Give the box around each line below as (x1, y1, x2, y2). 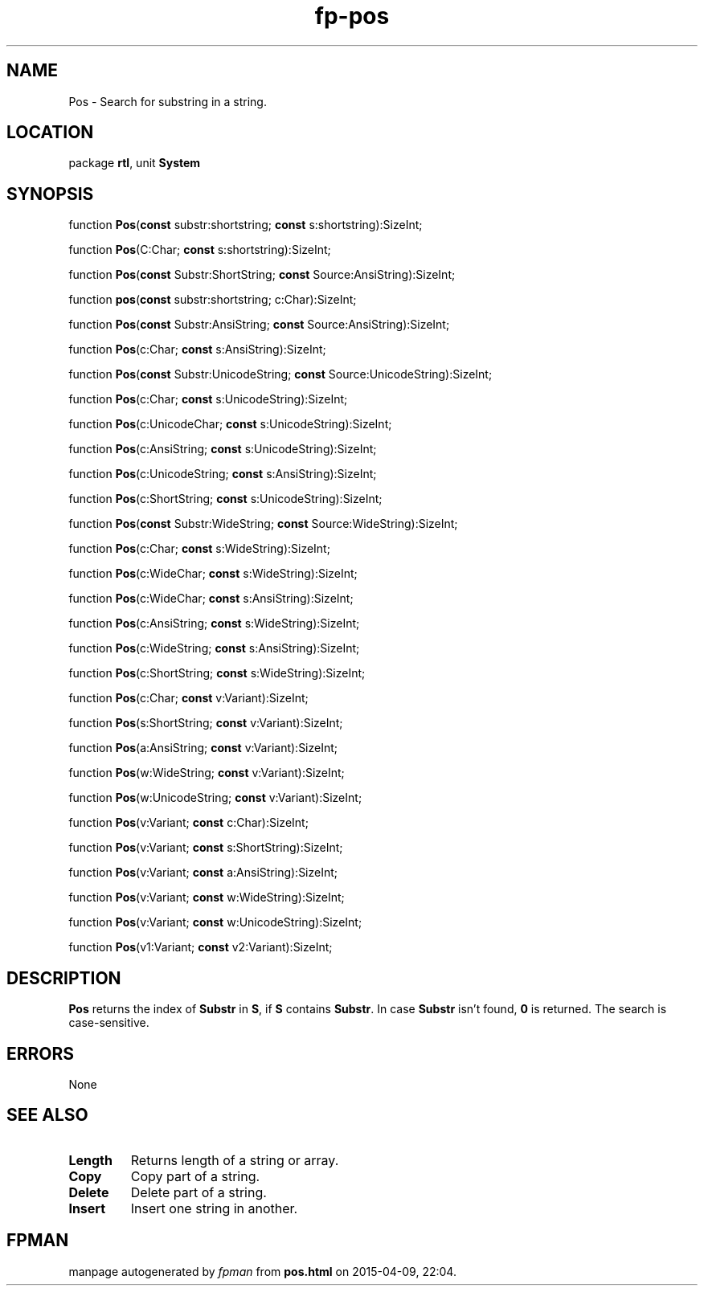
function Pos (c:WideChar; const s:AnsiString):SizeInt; (68, 591, 354, 606)
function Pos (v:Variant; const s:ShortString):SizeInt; (68, 840, 343, 855)
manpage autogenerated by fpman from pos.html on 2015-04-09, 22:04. (68, 1264, 456, 1278)
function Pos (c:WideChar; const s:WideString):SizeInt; (68, 566, 358, 581)
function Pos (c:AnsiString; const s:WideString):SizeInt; (68, 616, 360, 631)
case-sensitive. (68, 1016, 149, 1030)
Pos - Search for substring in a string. (68, 94, 267, 108)
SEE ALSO (6, 1105, 88, 1126)
